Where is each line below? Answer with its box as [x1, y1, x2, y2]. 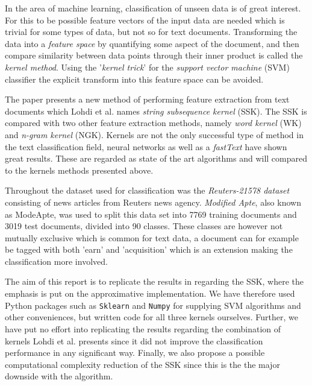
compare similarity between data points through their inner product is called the [5, 49, 303, 62]
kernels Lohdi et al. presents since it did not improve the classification [5, 334, 263, 347]
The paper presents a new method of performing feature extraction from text [5, 93, 290, 106]
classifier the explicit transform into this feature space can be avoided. [5, 72, 264, 85]
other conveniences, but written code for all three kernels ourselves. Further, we [5, 311, 298, 323]
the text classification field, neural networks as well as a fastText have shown [5, 140, 287, 153]
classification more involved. [5, 255, 108, 267]
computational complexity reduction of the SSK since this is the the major [5, 358, 280, 370]
